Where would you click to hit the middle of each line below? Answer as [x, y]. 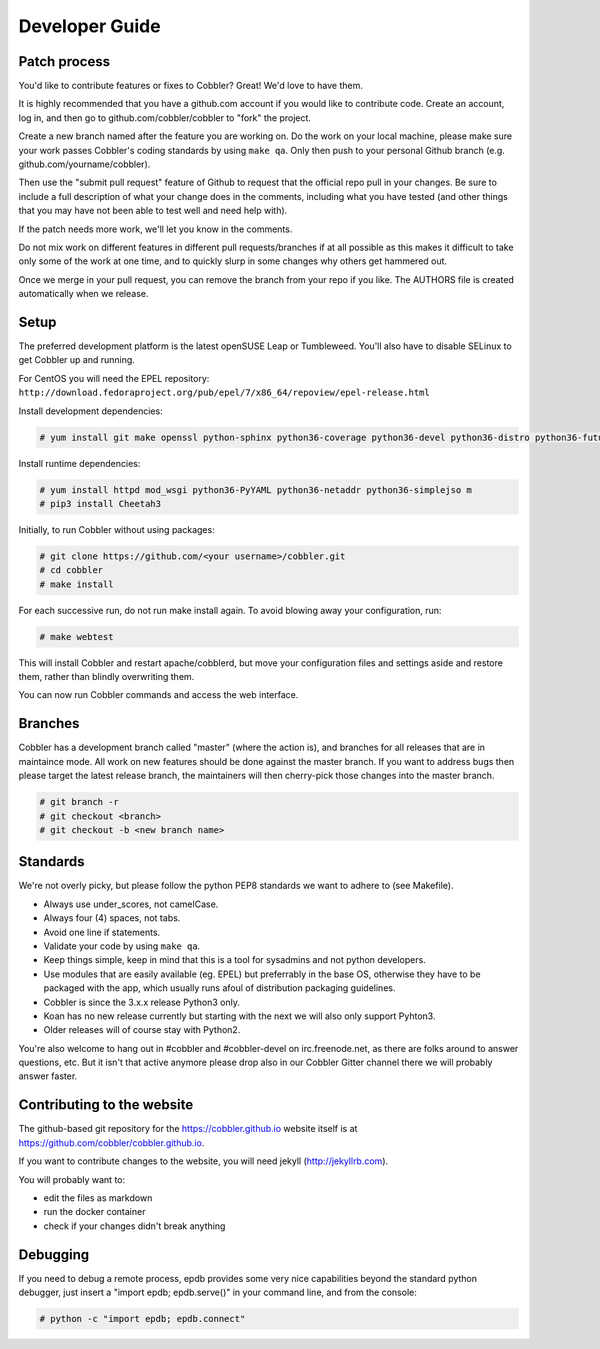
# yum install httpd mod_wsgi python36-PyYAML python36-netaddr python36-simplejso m [255, 489]
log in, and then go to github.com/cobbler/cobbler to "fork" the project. [165, 117]
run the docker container [94, 1212]
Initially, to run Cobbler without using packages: [116, 529]
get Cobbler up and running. [76, 360]
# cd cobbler [71, 570]
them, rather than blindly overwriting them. [106, 677]
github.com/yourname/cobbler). [84, 164]
